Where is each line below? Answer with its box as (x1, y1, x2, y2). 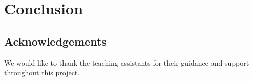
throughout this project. (4, 67, 80, 78)
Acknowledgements (4, 33, 107, 49)
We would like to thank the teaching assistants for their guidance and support (4, 57, 249, 68)
